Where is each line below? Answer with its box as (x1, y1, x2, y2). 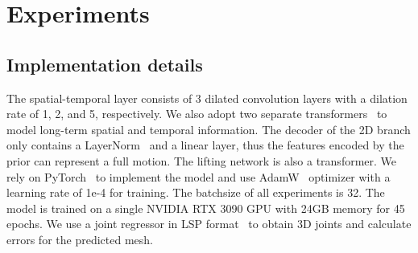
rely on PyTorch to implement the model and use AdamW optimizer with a (6, 168, 391, 185)
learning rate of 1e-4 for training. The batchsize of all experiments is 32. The (6, 184, 385, 201)
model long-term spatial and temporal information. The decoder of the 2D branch (6, 120, 411, 137)
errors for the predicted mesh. (6, 231, 153, 247)
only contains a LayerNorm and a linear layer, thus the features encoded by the (6, 137, 404, 153)
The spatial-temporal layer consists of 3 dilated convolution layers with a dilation (6, 89, 408, 106)
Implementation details (6, 51, 203, 76)
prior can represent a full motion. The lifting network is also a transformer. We (6, 152, 397, 169)
